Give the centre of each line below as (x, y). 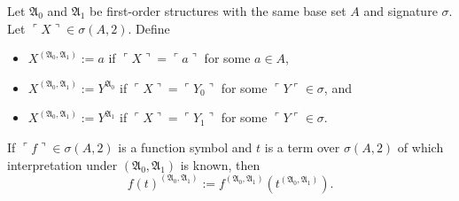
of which (420, 147)
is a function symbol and (185, 147)
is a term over (302, 147)
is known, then (220, 164)
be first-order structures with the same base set (218, 11)
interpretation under (62, 164)
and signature (401, 11)
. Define (149, 28)
